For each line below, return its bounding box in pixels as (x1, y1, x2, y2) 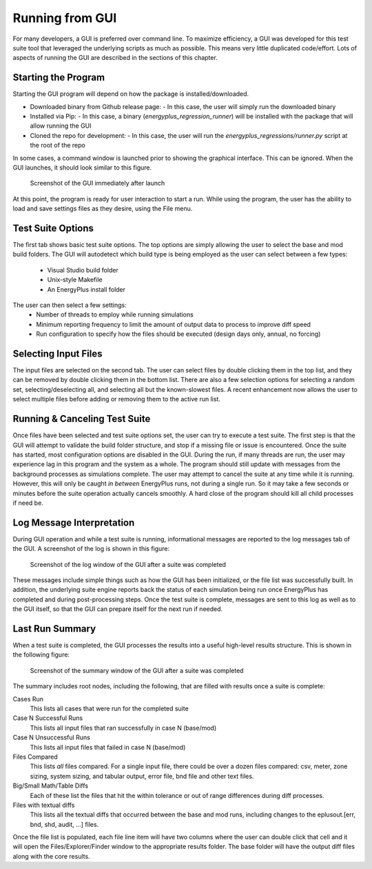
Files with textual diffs (12, 801, 75, 809)
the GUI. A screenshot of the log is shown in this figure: (12, 545, 170, 553)
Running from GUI (12, 10, 117, 26)
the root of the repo (30, 141, 85, 150)
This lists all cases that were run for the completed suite (30, 704, 189, 712)
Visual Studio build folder (47, 266, 118, 274)
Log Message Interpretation (12, 517, 135, 528)
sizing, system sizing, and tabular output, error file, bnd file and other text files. (30, 772, 254, 780)
